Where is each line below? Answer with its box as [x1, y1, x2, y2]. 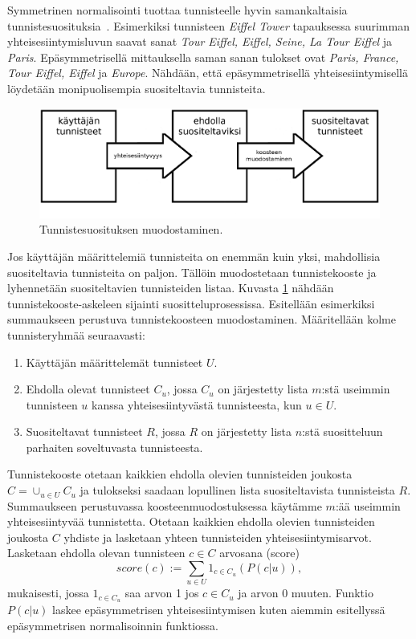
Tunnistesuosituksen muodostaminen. [39, 221, 223, 238]
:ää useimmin [335, 497, 401, 514]
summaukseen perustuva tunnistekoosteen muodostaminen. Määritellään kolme [7, 311, 396, 328]
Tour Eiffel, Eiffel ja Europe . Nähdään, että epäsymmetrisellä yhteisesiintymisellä [7, 64, 408, 81]
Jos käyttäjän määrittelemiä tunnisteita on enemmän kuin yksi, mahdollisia [7, 247, 381, 264]
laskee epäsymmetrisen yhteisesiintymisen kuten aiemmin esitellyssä [52, 601, 385, 618]
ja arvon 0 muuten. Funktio [238, 584, 373, 601]
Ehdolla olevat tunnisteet [26, 381, 150, 397]
